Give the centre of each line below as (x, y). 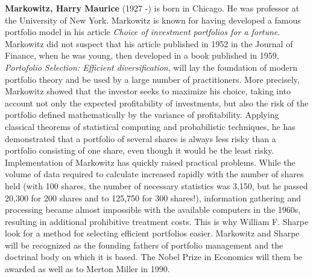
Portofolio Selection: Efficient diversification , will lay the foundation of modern (151, 67)
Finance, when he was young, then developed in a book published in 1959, (142, 55)
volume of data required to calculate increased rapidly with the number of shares (154, 174)
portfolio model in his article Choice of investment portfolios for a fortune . (143, 32)
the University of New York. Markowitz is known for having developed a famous (153, 20)
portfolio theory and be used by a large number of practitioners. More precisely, (152, 79)
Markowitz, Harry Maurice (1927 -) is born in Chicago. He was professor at (152, 8)
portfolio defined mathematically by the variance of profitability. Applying (142, 115)
